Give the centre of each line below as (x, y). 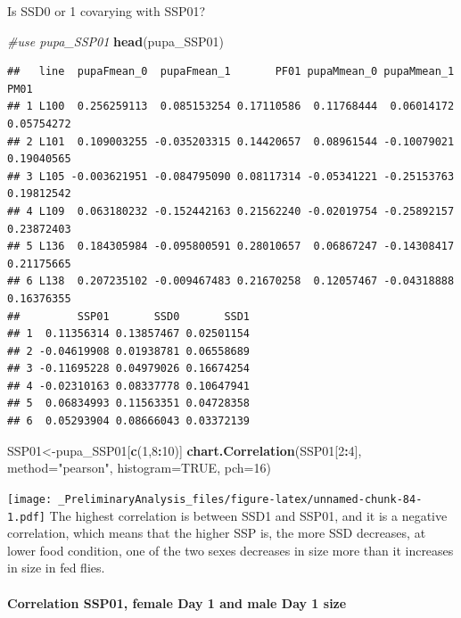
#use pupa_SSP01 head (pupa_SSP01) (115, 41)
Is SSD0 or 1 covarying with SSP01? (107, 11)
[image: (30, 499)
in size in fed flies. (56, 568)
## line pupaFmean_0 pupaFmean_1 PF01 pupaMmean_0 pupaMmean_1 (231, 72)
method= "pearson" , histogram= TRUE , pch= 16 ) (139, 468)
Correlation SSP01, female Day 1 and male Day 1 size (177, 602)
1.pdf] (26, 517)
